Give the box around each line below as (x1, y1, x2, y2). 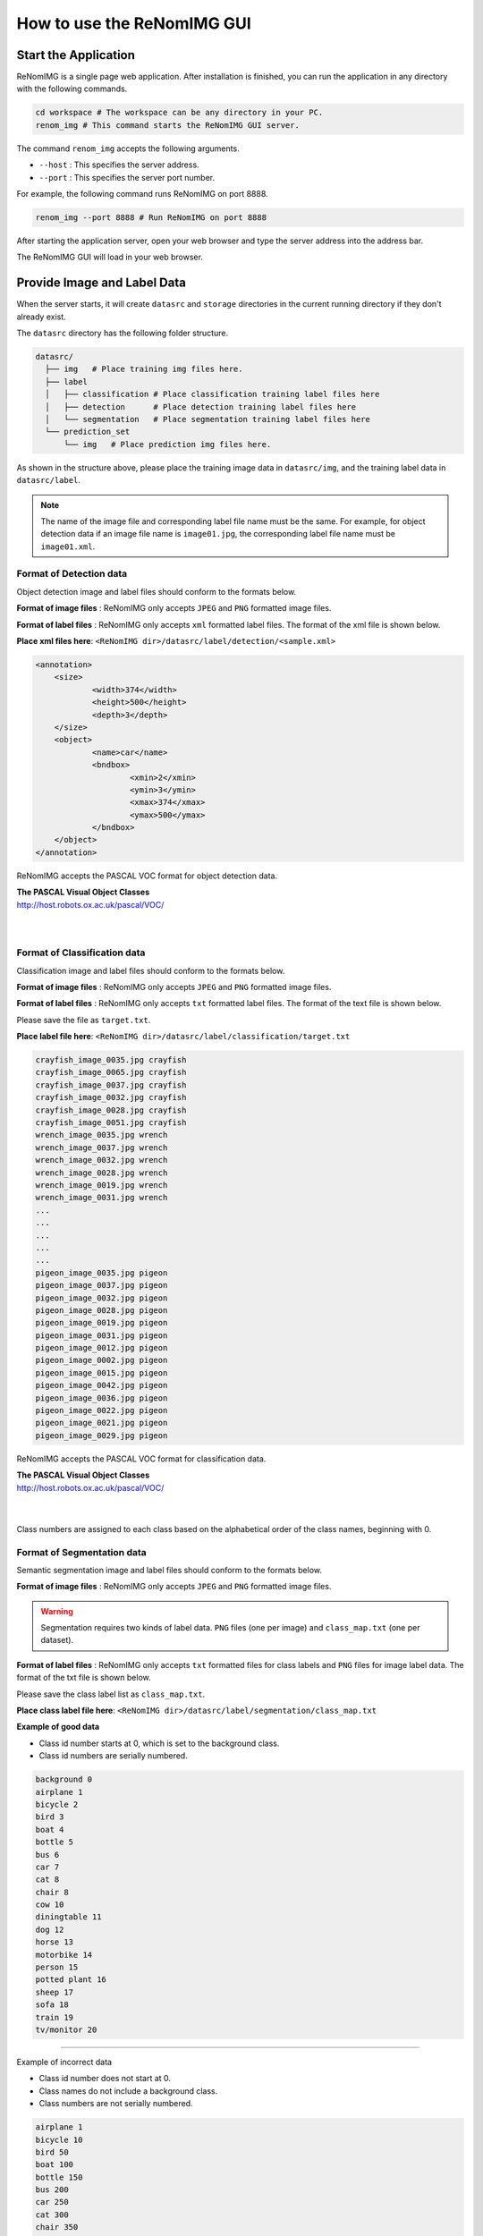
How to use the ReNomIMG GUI (16, 13, 252, 33)
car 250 (35, 2197, 69, 2207)
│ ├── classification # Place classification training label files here (45, 389, 380, 400)
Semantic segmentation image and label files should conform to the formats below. (16, 1564, 322, 1575)
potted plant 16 (35, 1975, 107, 1985)
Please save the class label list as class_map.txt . (16, 1689, 206, 1699)
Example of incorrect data (16, 2056, 112, 2067)
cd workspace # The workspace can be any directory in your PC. (35, 107, 324, 118)
